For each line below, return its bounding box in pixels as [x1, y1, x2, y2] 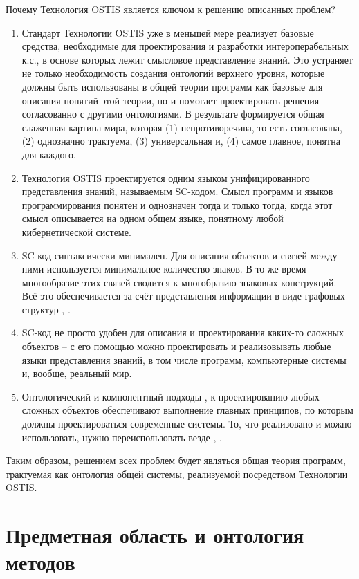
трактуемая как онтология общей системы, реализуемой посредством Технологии [6, 466, 348, 481]
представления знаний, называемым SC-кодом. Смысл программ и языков [21, 184, 333, 199]
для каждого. [21, 147, 76, 161]
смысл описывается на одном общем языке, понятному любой [21, 211, 284, 226]
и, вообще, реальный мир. [21, 366, 132, 380]
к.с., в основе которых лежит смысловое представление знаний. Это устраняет [21, 52, 353, 66]
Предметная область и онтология [6, 521, 304, 549]
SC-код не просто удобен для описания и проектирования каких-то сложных [21, 325, 344, 340]
